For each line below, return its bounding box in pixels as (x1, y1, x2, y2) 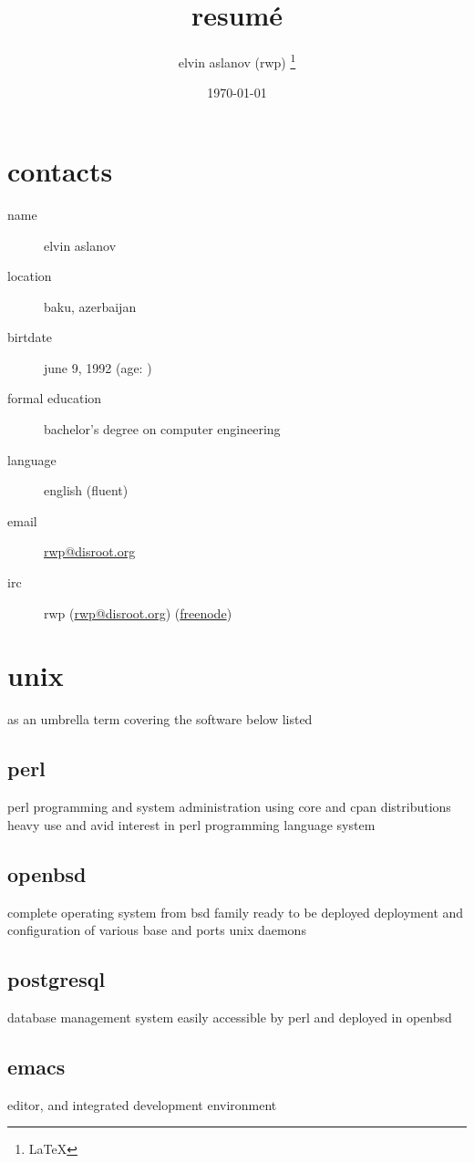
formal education (7, 389, 102, 408)
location (7, 266, 52, 286)
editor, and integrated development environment (7, 1095, 277, 1114)
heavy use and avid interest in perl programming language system (7, 815, 376, 834)
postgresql (7, 965, 106, 993)
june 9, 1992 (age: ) (44, 358, 152, 377)
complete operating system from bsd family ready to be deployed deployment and (7, 902, 464, 921)
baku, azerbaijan (44, 296, 137, 316)
